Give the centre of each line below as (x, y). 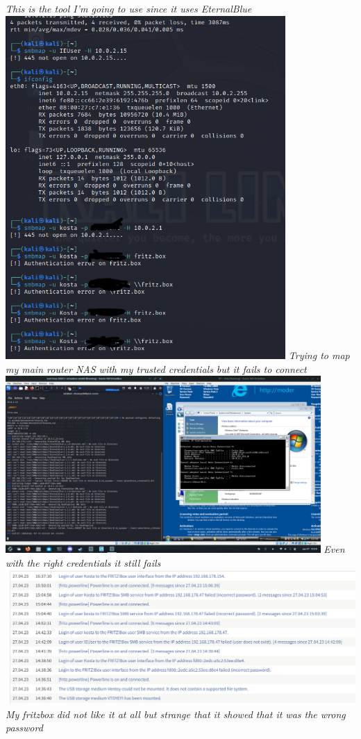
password (24, 728)
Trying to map (319, 355)
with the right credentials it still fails (83, 562)
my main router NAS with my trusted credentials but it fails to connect (156, 368)
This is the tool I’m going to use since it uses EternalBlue (129, 8)
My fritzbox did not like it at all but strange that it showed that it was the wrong (176, 714)
